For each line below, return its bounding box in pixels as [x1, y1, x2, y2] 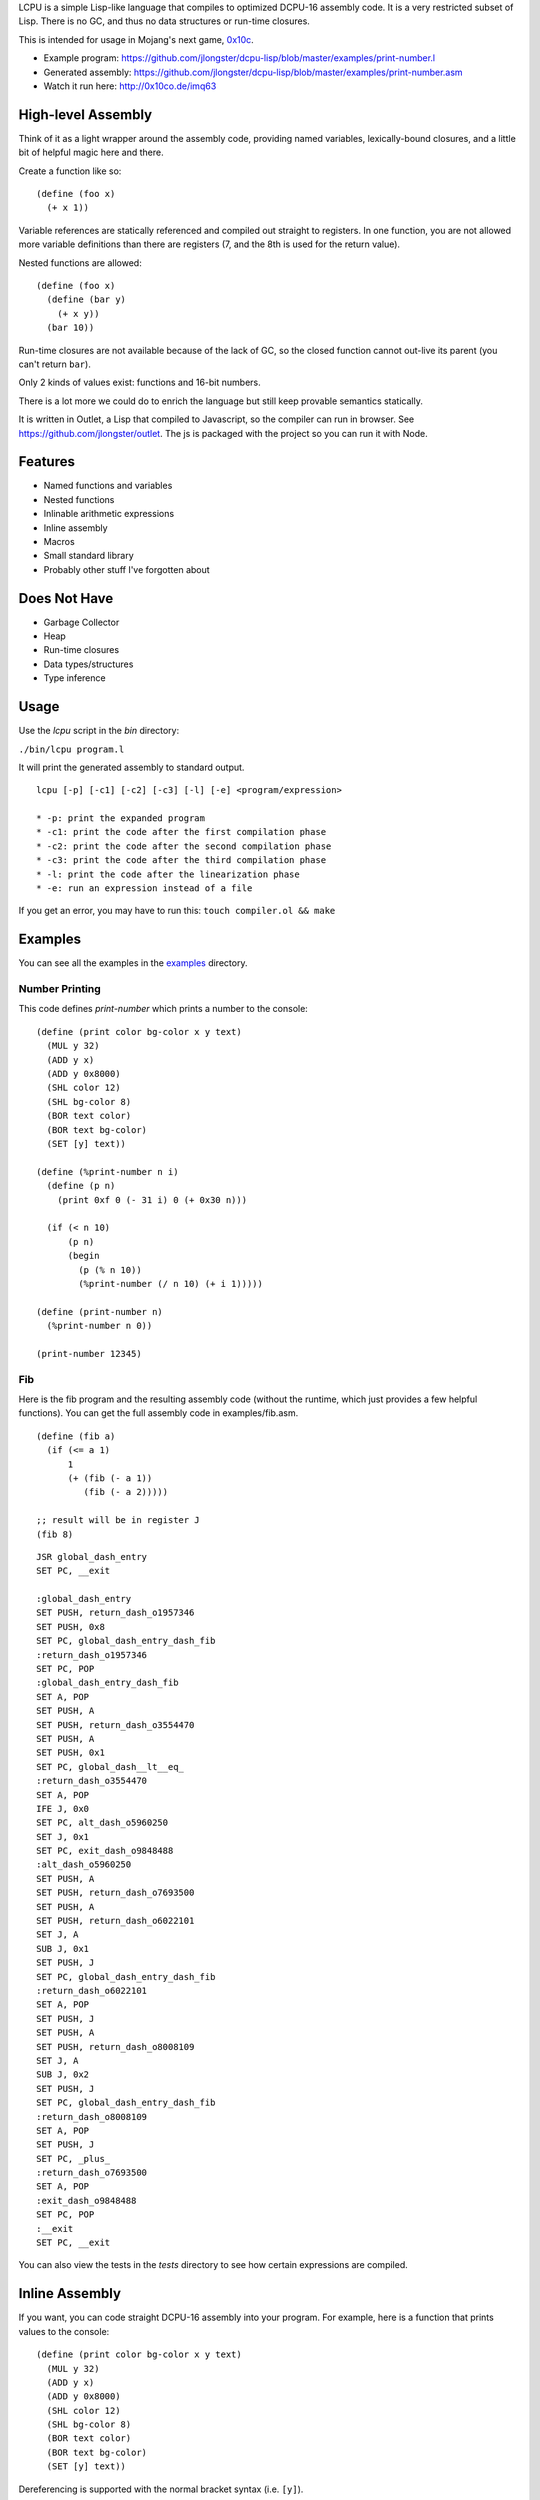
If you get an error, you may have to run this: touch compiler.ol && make [18, 905, 336, 917]
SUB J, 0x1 [36, 1943, 90, 1954]
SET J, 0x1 [36, 1831, 90, 1842]
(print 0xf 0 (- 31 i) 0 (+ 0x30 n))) [56, 1194, 248, 1205]
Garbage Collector [43, 616, 120, 628]
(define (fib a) [36, 1430, 116, 1442]
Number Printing [18, 982, 102, 996]
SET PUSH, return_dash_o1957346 [36, 1607, 195, 1619]
